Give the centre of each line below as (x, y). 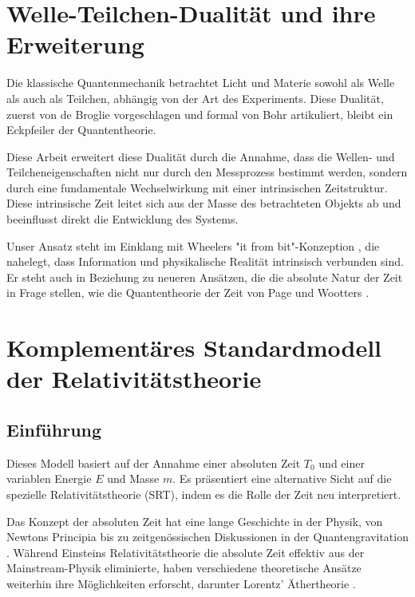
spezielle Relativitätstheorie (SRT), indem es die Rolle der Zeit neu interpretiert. (204, 494)
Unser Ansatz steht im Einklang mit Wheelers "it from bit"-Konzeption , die (193, 245)
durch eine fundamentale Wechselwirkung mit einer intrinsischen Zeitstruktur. (197, 187)
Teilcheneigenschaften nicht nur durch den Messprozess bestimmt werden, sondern (207, 172)
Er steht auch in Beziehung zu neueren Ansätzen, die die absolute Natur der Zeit (205, 277)
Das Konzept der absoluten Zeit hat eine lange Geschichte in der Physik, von (195, 521)
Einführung (54, 429)
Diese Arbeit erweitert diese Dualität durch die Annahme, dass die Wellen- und (201, 156)
